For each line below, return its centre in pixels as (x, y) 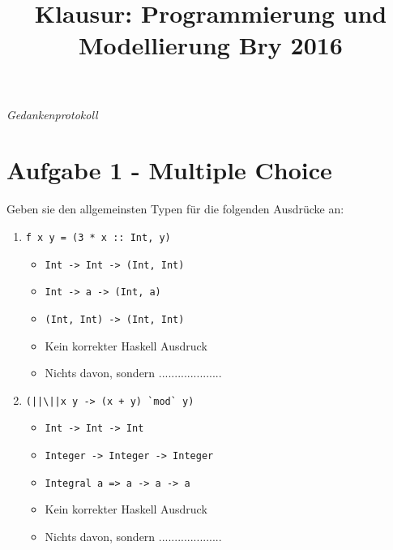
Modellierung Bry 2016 (211, 45)
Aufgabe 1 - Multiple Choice (169, 170)
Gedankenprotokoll (52, 114)
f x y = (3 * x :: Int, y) (98, 237)
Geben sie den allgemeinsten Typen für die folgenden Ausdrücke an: (175, 209)
